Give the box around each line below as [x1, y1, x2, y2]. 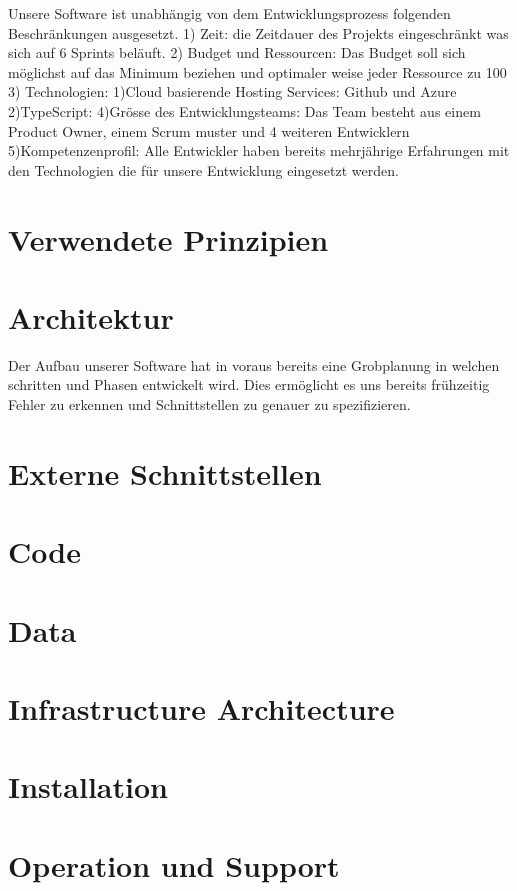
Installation [8, 766, 168, 807]
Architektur [8, 296, 174, 337]
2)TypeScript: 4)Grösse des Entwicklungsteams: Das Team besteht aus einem [8, 100, 481, 121]
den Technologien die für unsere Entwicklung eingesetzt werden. [8, 159, 399, 180]
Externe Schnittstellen [8, 452, 322, 493]
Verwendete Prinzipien [8, 218, 329, 259]
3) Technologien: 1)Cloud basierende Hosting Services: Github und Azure [8, 81, 457, 102]
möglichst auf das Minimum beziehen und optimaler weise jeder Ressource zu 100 [8, 61, 507, 82]
